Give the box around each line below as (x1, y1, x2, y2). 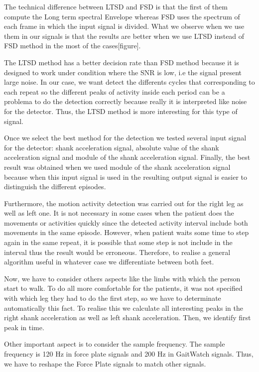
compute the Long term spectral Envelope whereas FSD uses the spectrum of (4, 11, 240, 21)
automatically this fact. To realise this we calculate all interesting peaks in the (4, 302, 243, 313)
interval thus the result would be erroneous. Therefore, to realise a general (4, 247, 231, 257)
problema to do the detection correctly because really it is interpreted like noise (4, 96, 247, 107)
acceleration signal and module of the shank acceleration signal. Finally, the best (4, 152, 251, 162)
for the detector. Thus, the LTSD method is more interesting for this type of (4, 106, 238, 116)
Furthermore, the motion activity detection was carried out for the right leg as (4, 198, 244, 208)
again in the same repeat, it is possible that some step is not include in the (4, 237, 233, 248)
